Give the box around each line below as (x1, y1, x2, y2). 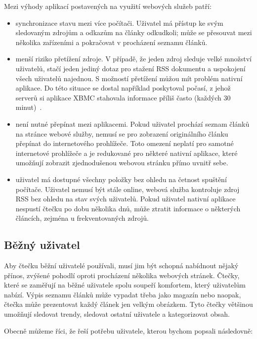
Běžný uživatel (4, 237, 80, 252)
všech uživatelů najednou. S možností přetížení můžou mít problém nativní (15, 73, 243, 83)
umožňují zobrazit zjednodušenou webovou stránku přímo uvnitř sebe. (15, 157, 228, 168)
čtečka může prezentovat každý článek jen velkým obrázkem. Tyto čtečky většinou (4, 299, 253, 309)
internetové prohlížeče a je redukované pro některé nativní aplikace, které (15, 147, 238, 158)
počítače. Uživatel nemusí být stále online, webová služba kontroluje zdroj (15, 184, 240, 194)
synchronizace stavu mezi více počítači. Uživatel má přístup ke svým (15, 17, 223, 28)
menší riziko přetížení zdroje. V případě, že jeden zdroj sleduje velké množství (15, 53, 252, 64)
